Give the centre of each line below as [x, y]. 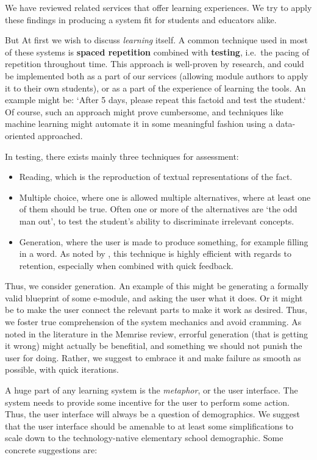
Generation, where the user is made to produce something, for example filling [164, 241]
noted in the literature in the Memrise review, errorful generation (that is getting [157, 333]
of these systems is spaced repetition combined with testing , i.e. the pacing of [157, 52]
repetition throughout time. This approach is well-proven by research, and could [155, 64]
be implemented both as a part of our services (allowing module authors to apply [157, 75]
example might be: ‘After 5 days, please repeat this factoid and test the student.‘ [155, 100]
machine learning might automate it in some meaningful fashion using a [139, 124]
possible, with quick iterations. [62, 369]
